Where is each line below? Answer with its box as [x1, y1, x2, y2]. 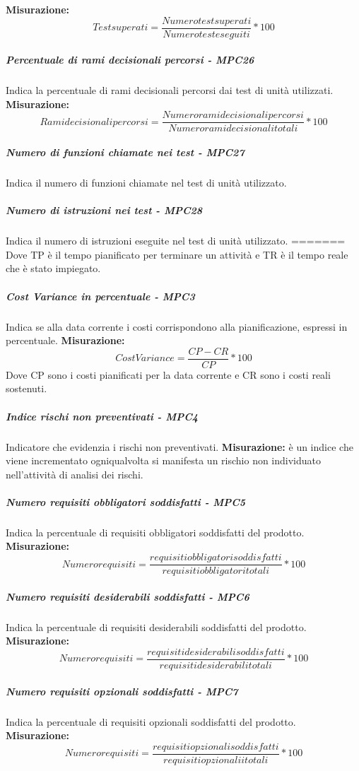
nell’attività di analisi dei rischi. [6, 466, 143, 481]
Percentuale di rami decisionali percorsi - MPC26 [6, 52, 254, 67]
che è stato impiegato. [6, 261, 101, 276]
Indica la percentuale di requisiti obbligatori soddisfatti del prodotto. [6, 524, 305, 539]
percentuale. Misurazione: [6, 333, 125, 348]
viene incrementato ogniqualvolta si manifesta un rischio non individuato [6, 453, 322, 468]
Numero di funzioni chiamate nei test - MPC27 [6, 145, 245, 160]
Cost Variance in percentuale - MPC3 [6, 288, 195, 303]
